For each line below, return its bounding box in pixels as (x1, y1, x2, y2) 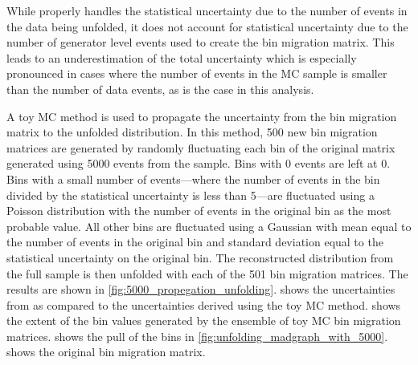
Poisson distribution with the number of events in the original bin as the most (6, 202, 391, 219)
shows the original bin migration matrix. (6, 343, 206, 360)
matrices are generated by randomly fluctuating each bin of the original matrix (6, 139, 395, 156)
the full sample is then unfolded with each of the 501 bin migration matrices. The (6, 265, 408, 282)
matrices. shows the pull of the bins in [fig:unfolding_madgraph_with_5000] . (6, 327, 388, 344)
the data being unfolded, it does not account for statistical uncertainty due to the (6, 18, 408, 34)
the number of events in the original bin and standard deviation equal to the (6, 233, 383, 250)
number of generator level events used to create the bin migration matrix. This (6, 34, 395, 51)
